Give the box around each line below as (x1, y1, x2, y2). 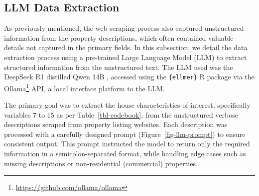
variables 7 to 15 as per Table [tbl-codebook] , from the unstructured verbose (4, 109, 238, 120)
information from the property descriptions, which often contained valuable (4, 32, 234, 43)
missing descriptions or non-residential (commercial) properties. (4, 158, 198, 168)
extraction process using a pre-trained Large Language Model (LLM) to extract (4, 52, 247, 62)
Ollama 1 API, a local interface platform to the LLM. (4, 81, 165, 93)
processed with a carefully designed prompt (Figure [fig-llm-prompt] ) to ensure (4, 129, 246, 139)
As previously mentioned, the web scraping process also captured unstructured (4, 23, 244, 33)
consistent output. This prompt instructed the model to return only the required (4, 138, 250, 149)
